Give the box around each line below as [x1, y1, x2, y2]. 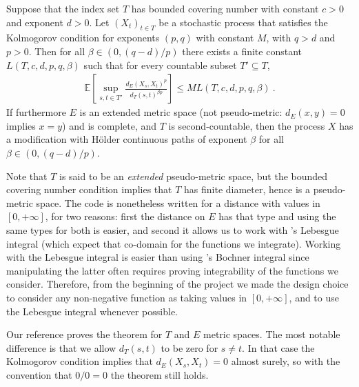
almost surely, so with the [231, 354, 340, 368]
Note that [6, 168, 48, 183]
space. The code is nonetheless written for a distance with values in [36, 195, 320, 210]
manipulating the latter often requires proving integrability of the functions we [6, 263, 338, 277]
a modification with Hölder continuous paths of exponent [6, 132, 247, 146]
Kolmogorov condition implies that [6, 354, 153, 368]
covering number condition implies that [6, 182, 172, 197]
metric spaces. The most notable [203, 327, 340, 341]
